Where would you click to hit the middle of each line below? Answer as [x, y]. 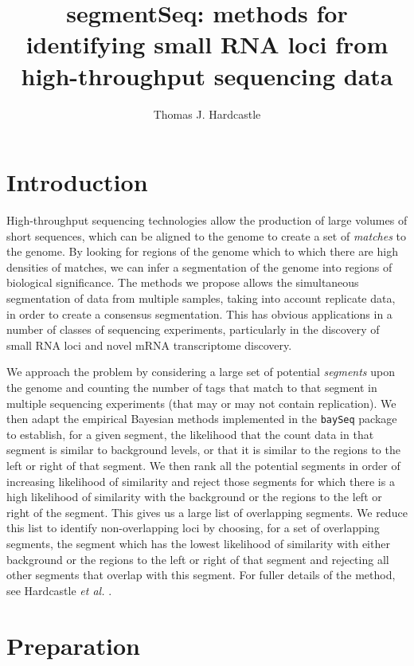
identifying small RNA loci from [207, 44]
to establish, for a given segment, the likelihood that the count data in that [190, 434]
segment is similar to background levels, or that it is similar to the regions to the [203, 450]
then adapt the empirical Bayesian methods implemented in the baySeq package [202, 419]
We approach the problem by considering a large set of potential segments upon [201, 372]
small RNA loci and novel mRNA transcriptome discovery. [149, 345]
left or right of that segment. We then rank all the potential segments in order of [203, 465]
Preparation [73, 645]
